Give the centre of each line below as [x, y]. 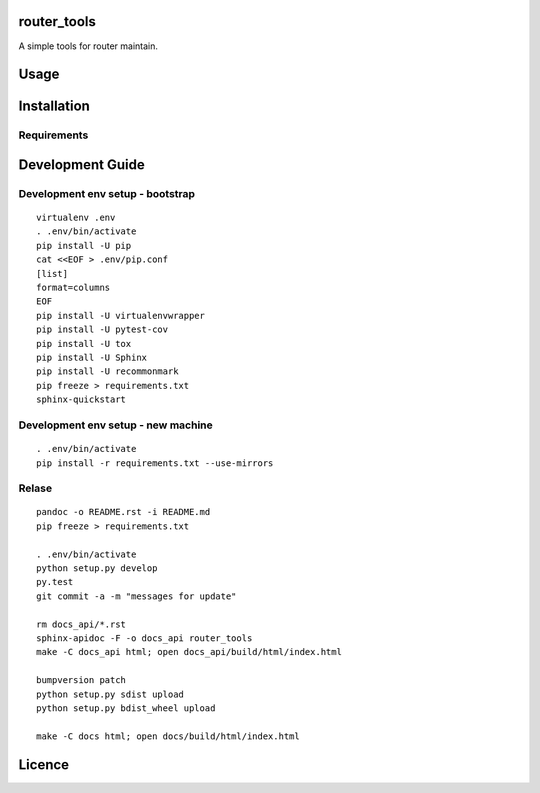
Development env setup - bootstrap [106, 193]
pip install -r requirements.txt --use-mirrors [155, 463]
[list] [52, 273]
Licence [44, 764]
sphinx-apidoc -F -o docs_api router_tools [144, 638]
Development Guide [81, 164]
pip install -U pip [84, 245]
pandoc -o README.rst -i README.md [123, 512]
